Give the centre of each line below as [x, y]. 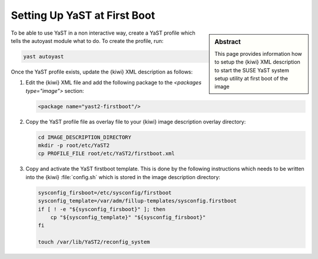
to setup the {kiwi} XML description [257, 62]
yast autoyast [44, 56]
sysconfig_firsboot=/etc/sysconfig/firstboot [105, 193]
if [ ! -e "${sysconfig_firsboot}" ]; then [102, 209]
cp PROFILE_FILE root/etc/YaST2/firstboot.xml [106, 154]
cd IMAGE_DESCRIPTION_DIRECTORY [85, 137]
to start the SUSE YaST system [252, 70]
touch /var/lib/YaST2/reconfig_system [94, 242]
